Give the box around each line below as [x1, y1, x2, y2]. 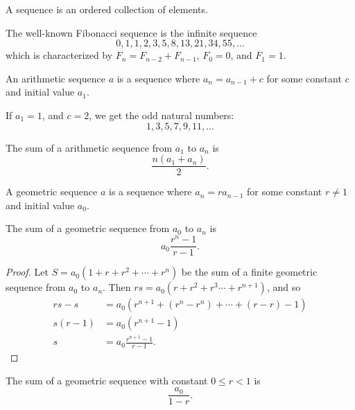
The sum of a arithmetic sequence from [6, 140, 173, 154]
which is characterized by [6, 48, 113, 62]
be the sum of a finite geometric [181, 265, 318, 279]
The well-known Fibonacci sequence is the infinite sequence [6, 25, 257, 39]
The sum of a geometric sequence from [6, 221, 170, 235]
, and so [266, 280, 301, 294]
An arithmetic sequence [6, 71, 105, 85]
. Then [103, 280, 131, 294]
